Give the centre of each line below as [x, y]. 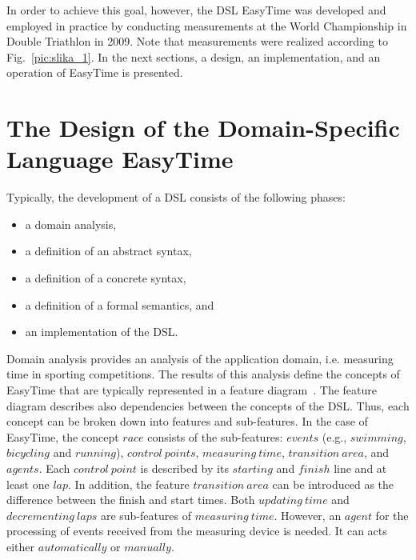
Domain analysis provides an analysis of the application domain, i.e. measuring [200, 358]
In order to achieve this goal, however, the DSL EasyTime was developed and [196, 10]
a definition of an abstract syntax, [108, 251]
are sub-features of [146, 515]
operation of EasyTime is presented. [95, 72]
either [21, 546]
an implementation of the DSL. [102, 332]
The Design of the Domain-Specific [203, 128]
